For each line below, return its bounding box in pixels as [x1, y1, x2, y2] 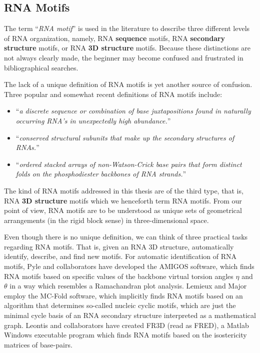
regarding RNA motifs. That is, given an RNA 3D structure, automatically [4, 241, 234, 251]
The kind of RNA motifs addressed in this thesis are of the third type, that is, [4, 185, 243, 195]
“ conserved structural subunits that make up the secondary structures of [15, 132, 234, 142]
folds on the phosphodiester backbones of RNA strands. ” [15, 168, 186, 179]
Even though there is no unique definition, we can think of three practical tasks [4, 231, 248, 242]
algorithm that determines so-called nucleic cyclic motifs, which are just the [4, 300, 236, 310]
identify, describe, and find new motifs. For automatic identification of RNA [4, 251, 237, 261]
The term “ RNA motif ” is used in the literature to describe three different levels [4, 23, 250, 33]
